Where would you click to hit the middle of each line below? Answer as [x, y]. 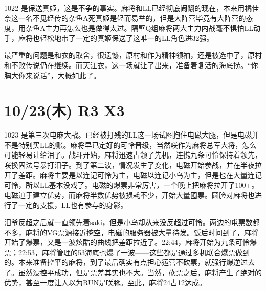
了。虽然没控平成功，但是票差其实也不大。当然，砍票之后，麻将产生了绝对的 [133, 272]
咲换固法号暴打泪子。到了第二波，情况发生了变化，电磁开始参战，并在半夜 [129, 165]
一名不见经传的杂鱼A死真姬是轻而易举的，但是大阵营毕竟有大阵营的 [132, 18]
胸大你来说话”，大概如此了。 [52, 75]
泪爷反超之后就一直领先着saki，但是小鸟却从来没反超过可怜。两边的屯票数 [128, 222]
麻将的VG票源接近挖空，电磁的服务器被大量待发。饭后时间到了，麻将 [142, 232]
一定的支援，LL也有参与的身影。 [73, 205]
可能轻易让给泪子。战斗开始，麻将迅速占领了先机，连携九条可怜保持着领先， [133, 155]
